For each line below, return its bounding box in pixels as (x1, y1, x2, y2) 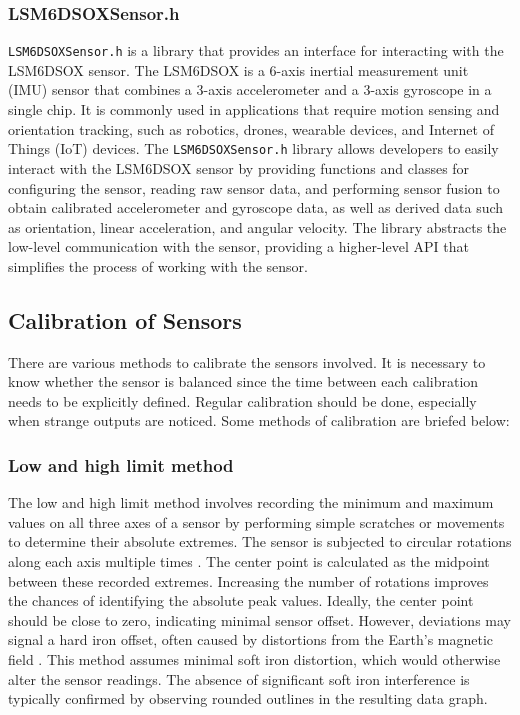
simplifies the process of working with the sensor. (8, 255, 309, 276)
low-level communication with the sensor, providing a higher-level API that (8, 236, 469, 257)
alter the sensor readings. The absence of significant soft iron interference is (8, 668, 470, 689)
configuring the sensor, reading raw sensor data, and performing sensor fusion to (8, 177, 500, 198)
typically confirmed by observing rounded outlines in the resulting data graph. (8, 688, 488, 709)
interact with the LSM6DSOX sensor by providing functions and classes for (8, 157, 470, 178)
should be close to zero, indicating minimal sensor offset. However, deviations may (8, 609, 511, 630)
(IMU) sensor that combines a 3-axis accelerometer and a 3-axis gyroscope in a (8, 79, 492, 100)
